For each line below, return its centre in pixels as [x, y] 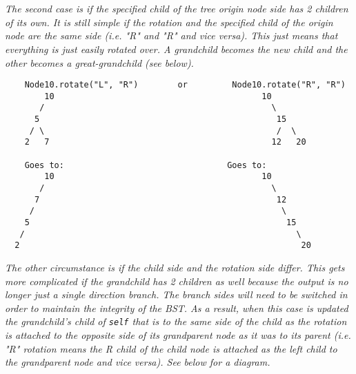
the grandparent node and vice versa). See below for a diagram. [138, 362]
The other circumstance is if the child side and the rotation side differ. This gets [175, 267]
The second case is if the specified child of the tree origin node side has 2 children [177, 9]
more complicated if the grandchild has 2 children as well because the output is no [177, 281]
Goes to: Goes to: [146, 165]
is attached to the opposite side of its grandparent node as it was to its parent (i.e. [178, 335]
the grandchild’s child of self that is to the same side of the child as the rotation [176, 321]
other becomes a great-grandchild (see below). [99, 62]
